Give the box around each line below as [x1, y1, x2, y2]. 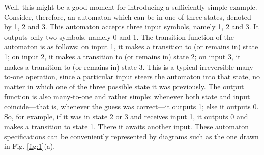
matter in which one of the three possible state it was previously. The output [4, 81, 244, 91]
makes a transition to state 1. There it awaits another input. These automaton [4, 121, 249, 132]
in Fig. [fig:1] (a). [4, 141, 55, 151]
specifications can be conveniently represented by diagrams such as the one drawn [4, 131, 259, 141]
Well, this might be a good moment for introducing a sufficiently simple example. [4, 2, 257, 12]
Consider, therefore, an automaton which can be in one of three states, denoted [4, 11, 251, 22]
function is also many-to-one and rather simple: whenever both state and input [4, 91, 250, 102]
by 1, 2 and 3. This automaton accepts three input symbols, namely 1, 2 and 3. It [4, 21, 259, 32]
